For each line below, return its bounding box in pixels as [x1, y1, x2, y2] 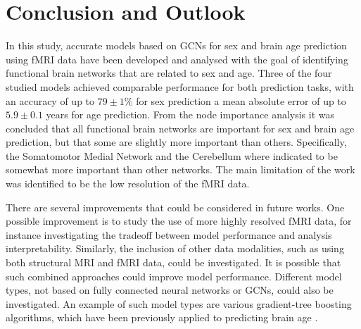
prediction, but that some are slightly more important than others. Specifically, [6, 135, 347, 149]
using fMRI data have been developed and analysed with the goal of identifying [6, 51, 348, 66]
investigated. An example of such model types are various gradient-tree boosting [6, 296, 352, 311]
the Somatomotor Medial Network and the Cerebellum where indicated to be [6, 148, 338, 163]
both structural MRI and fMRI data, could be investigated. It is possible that [6, 255, 341, 270]
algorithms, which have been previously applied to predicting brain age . [6, 310, 318, 325]
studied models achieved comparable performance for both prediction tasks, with [6, 79, 354, 94]
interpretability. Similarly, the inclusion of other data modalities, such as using [6, 241, 344, 256]
